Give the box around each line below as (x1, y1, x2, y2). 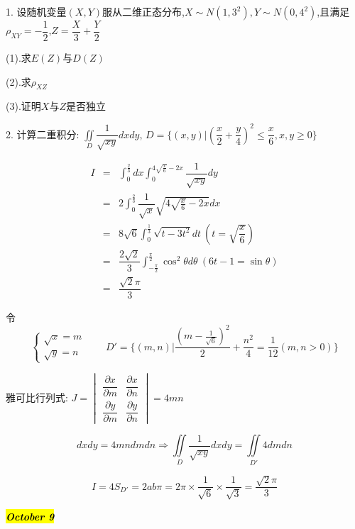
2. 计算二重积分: (6, 126, 80, 141)
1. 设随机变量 (6, 4, 67, 18)
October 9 (6, 508, 55, 523)
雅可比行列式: (6, 389, 68, 404)
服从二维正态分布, (102, 4, 185, 18)
